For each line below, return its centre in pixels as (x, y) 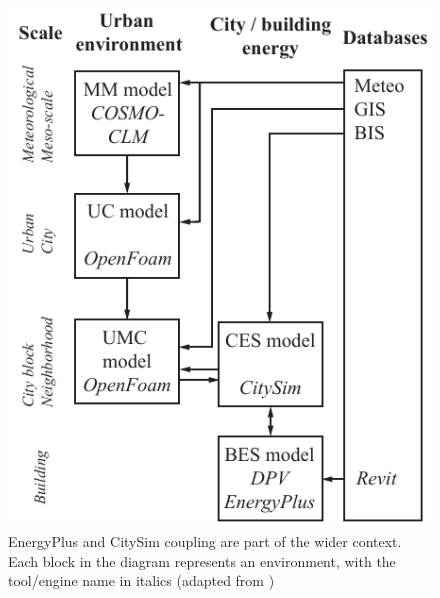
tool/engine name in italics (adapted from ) (141, 580)
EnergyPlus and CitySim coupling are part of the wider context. (205, 540)
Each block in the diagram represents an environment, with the (202, 560)
